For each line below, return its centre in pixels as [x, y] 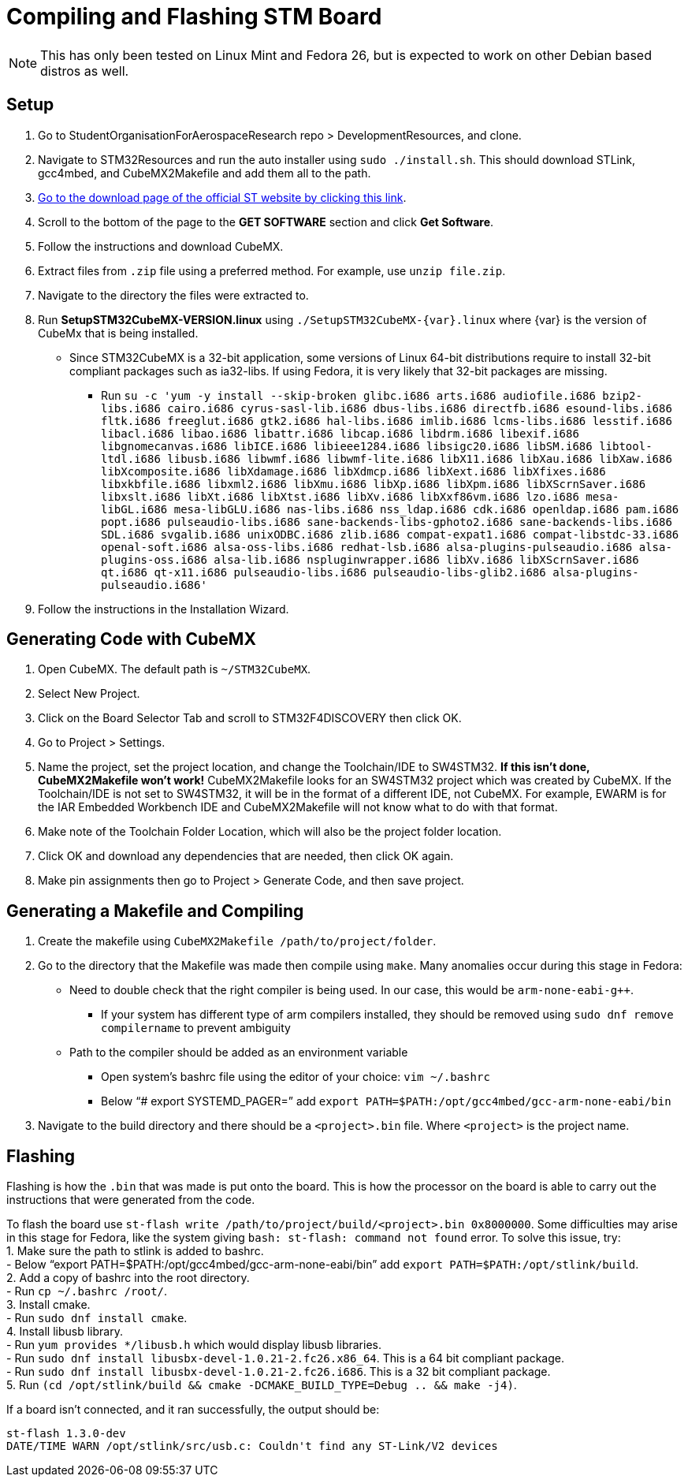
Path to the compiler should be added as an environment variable [239, 1053]
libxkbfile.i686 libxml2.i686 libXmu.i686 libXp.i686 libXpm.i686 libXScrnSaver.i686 [374, 484]
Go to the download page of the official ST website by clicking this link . [222, 197]
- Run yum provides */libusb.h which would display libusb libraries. [194, 1345]
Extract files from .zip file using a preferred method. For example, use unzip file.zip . [272, 270]
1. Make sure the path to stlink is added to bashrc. [135, 1251]
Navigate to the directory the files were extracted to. [173, 295]
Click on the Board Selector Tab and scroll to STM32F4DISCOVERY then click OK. [250, 718]
